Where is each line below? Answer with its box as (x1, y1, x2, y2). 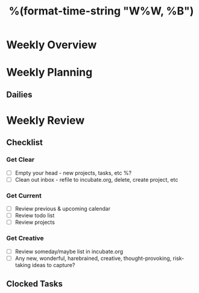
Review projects (14, 218, 55, 226)
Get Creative (6, 234, 44, 242)
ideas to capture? (32, 261, 75, 268)
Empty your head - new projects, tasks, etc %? (14, 169, 131, 176)
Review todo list (14, 212, 55, 219)
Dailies (6, 89, 33, 100)
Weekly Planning (6, 66, 93, 79)
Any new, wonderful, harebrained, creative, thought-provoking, (14, 254, 172, 262)
